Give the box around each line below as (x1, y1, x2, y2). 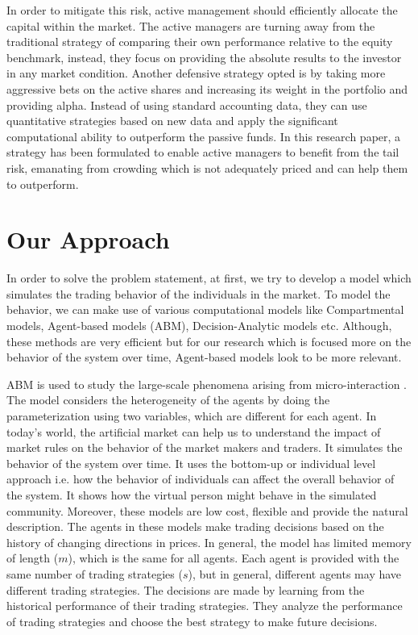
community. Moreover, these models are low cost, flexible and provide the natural (6, 502, 408, 519)
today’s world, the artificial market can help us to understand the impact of (6, 423, 381, 440)
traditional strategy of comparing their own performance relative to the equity (6, 33, 393, 50)
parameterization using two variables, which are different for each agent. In (6, 407, 377, 424)
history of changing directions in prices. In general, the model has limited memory (6, 533, 412, 550)
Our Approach (6, 223, 170, 256)
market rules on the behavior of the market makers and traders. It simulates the (6, 439, 403, 456)
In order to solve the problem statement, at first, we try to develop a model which (6, 269, 412, 286)
